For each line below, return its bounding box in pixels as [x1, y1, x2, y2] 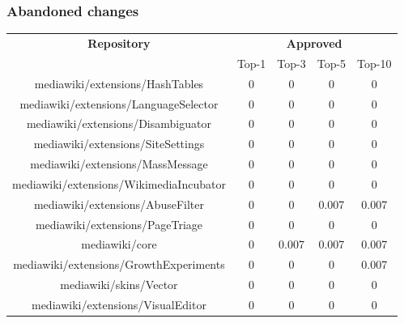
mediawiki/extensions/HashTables [34, 74, 204, 91]
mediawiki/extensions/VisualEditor [31, 295, 206, 312]
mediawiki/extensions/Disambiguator [26, 115, 211, 132]
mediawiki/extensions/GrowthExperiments [13, 256, 225, 273]
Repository [87, 34, 151, 51]
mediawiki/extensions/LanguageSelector [19, 95, 219, 112]
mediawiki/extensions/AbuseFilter [33, 195, 204, 212]
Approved [286, 34, 342, 51]
